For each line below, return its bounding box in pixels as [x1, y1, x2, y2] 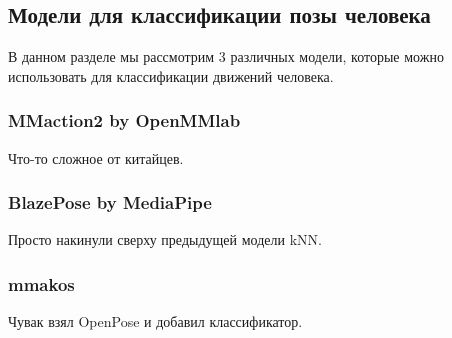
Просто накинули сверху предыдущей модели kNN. [8, 229, 322, 250]
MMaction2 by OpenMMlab [8, 108, 241, 133]
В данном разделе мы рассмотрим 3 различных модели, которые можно [8, 46, 444, 67]
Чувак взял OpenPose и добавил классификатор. [8, 311, 303, 332]
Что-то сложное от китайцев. [8, 147, 184, 168]
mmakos [8, 271, 75, 296]
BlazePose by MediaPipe [8, 190, 212, 215]
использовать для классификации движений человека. [8, 65, 334, 86]
